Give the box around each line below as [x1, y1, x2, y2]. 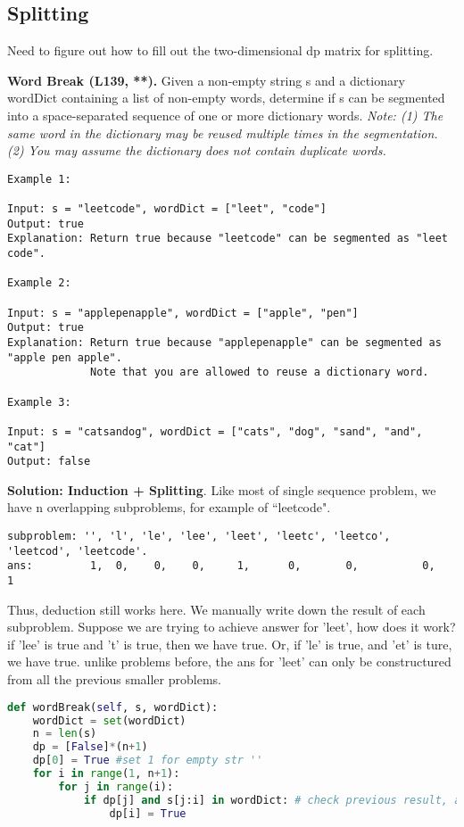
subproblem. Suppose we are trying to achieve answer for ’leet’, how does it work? [7, 617, 456, 636]
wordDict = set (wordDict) [32, 714, 186, 727]
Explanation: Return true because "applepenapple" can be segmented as [7, 335, 442, 349]
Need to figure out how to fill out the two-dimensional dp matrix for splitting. [7, 41, 434, 60]
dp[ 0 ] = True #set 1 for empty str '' [32, 754, 263, 767]
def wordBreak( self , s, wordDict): [7, 700, 219, 714]
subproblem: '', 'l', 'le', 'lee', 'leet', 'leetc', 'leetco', [7, 530, 391, 543]
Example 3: [7, 395, 71, 409]
